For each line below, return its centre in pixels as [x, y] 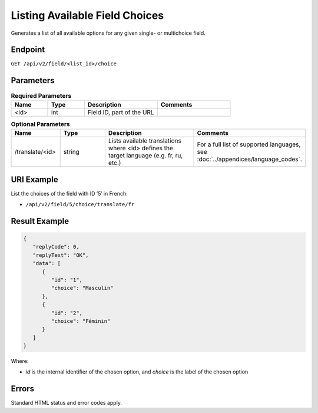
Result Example [40, 221]
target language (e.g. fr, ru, [145, 156]
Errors [23, 389]
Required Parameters [41, 95]
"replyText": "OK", [61, 255]
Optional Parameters [40, 124]
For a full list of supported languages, [249, 144]
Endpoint [28, 50]
